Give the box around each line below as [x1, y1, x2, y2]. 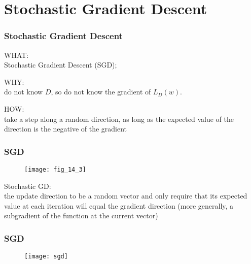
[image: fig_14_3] [24, 166, 86, 173]
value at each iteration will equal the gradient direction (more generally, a [4, 200, 234, 211]
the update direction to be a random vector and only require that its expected [4, 190, 247, 201]
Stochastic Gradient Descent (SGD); [4, 59, 117, 70]
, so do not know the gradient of [51, 86, 151, 97]
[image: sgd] [24, 253, 68, 260]
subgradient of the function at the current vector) [4, 210, 158, 221]
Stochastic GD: [4, 180, 51, 191]
